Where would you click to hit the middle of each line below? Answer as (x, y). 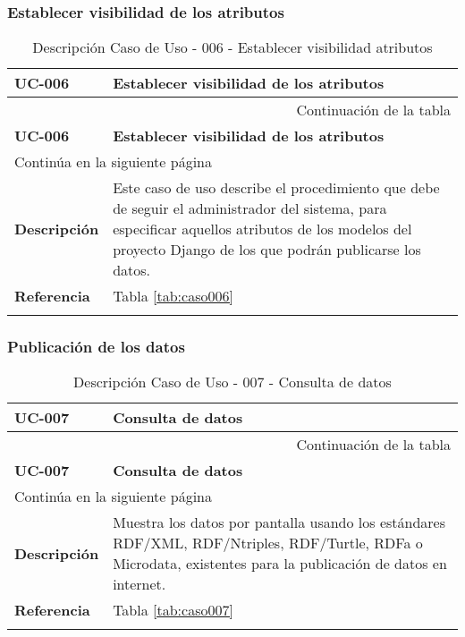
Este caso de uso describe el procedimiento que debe (276, 188)
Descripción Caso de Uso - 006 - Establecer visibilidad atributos (232, 47)
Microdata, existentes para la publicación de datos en (280, 564)
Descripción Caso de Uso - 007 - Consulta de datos (232, 382)
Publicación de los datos (96, 347)
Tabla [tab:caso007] (173, 610)
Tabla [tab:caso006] (173, 296)
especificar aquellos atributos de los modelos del (262, 229)
